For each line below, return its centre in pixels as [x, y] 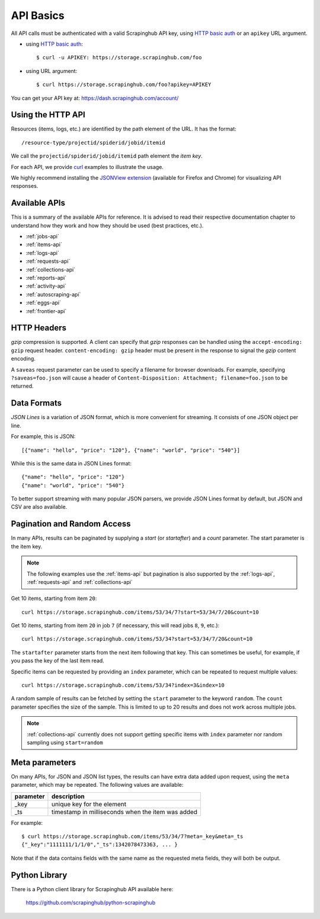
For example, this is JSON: [43, 436]
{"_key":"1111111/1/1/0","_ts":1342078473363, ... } [100, 845]
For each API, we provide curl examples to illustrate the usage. [87, 167]
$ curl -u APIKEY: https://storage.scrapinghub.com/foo [119, 58]
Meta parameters [44, 762]
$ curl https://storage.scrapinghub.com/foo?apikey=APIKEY [124, 85]
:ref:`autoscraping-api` [53, 294]
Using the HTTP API [48, 115]
